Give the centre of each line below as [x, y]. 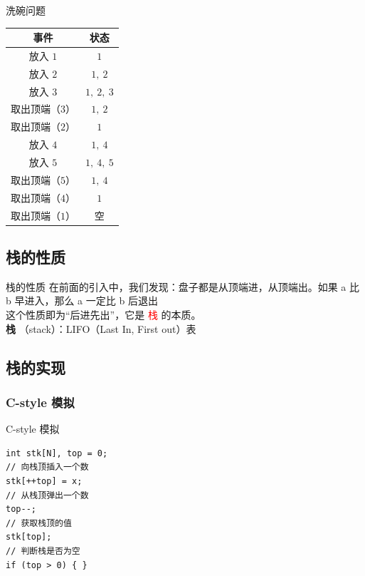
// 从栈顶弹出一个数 [47, 495]
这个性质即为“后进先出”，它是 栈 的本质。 [104, 315]
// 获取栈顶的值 [39, 523]
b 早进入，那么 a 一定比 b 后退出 [82, 300]
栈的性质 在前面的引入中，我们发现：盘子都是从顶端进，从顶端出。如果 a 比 [182, 286]
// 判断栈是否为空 [43, 551]
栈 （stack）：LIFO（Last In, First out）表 [101, 328]
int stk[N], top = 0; [57, 453]
